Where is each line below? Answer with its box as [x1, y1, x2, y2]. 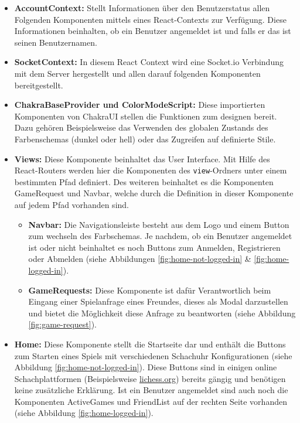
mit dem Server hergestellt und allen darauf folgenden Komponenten [14, 67, 261, 79]
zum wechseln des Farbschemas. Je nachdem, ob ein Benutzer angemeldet [28, 230, 292, 242]
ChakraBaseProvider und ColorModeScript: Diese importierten [14, 98, 265, 111]
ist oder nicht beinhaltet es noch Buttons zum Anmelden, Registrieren [28, 241, 281, 253]
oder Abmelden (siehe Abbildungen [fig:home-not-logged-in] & [28, 253, 251, 265]
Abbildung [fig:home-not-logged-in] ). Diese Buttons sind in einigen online [14, 361, 277, 373]
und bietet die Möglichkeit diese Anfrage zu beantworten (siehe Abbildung [28, 306, 296, 319]
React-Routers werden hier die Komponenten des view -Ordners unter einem [14, 164, 287, 176]
